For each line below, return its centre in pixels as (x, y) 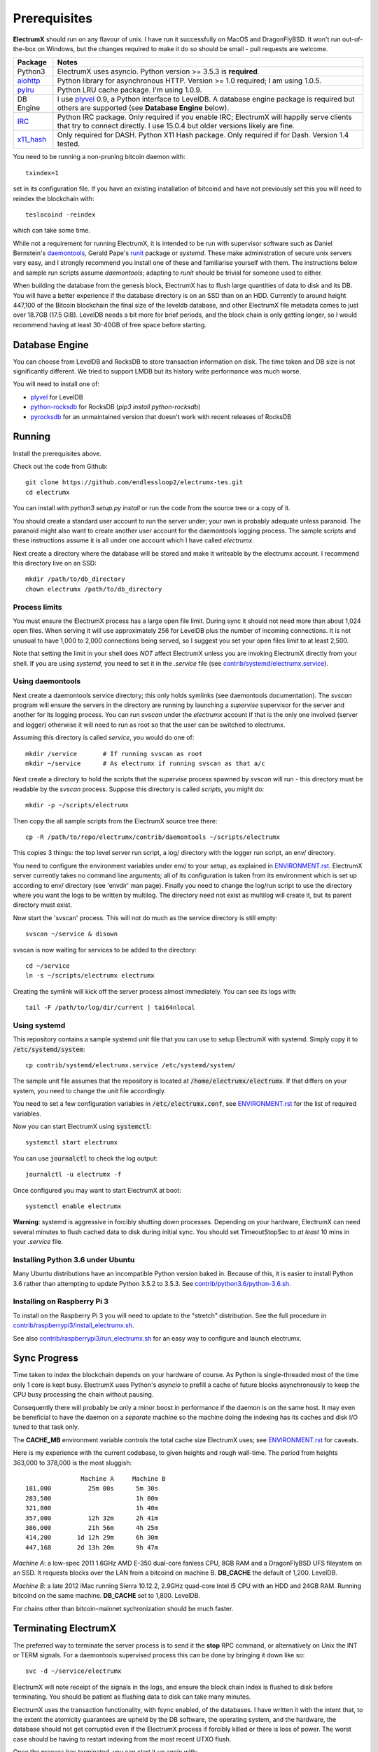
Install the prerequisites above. (57, 453)
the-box (24, 48)
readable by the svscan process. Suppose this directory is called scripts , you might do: (139, 789)
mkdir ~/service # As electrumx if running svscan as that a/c (145, 764)
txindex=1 (42, 173)
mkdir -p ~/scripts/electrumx (77, 805)
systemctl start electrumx (72, 1143)
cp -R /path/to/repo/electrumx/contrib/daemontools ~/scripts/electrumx (153, 837)
